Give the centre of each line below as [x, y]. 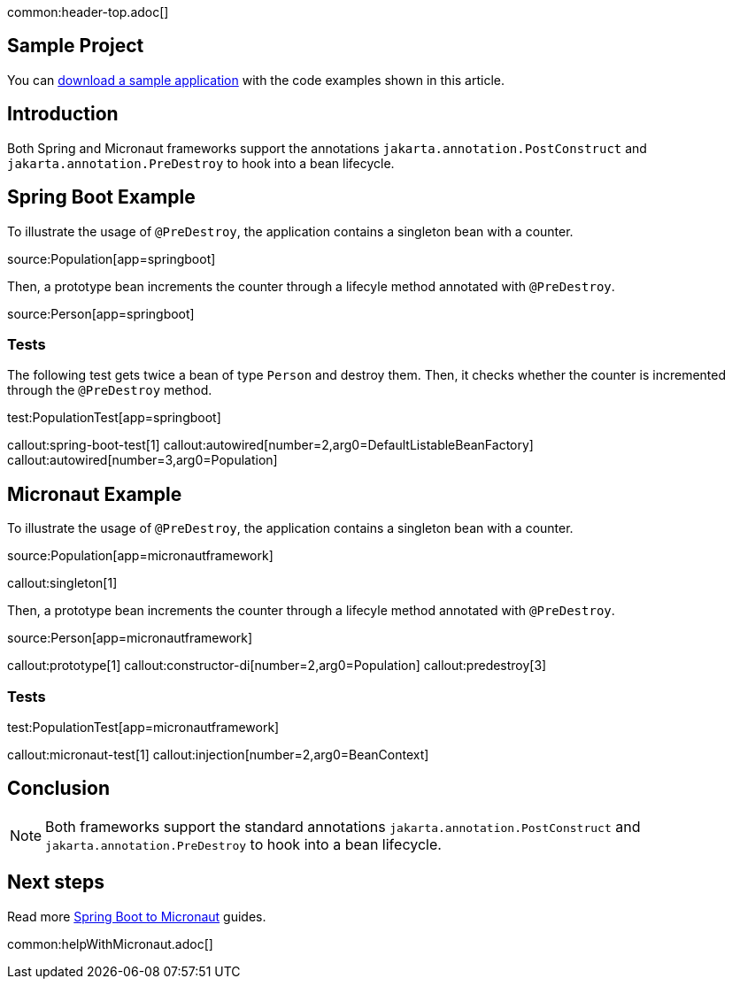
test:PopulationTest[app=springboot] [114, 418]
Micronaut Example [95, 494]
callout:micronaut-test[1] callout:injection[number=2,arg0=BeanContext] [218, 754]
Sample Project [76, 46]
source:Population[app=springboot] [112, 258]
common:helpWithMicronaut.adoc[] [110, 944]
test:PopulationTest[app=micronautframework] [143, 727]
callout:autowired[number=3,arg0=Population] [143, 460]
